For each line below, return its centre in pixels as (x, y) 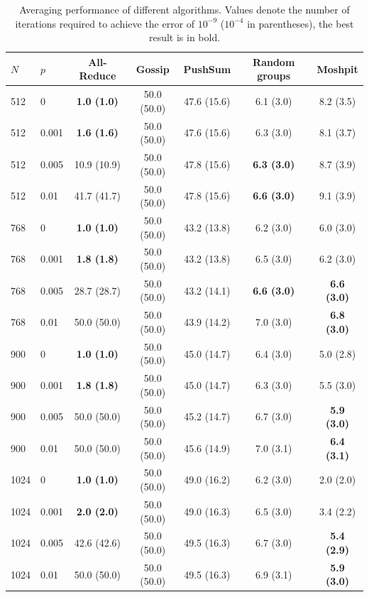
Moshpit (337, 69)
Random (274, 61)
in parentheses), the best (301, 23)
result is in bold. (184, 37)
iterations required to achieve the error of (105, 23)
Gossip (153, 69)
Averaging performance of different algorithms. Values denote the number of (184, 9)
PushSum (207, 69)
